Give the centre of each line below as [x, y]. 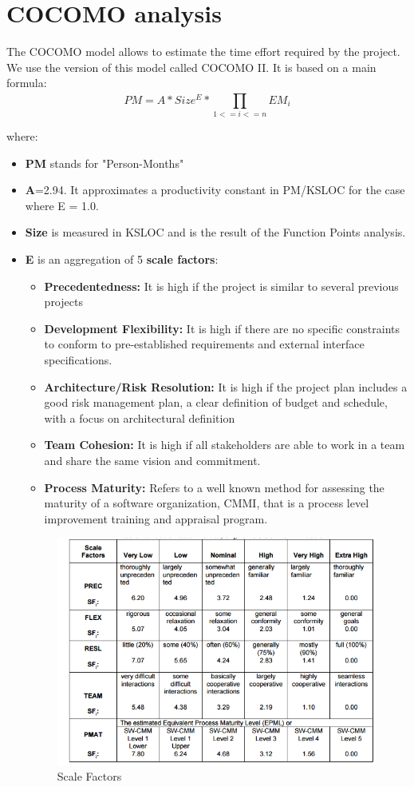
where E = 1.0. [62, 205]
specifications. [78, 359]
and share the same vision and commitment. [152, 460]
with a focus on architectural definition [140, 417]
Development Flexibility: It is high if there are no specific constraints [222, 328]
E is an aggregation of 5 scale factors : [122, 259]
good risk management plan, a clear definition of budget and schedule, [216, 402]
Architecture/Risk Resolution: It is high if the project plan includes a [226, 386]
